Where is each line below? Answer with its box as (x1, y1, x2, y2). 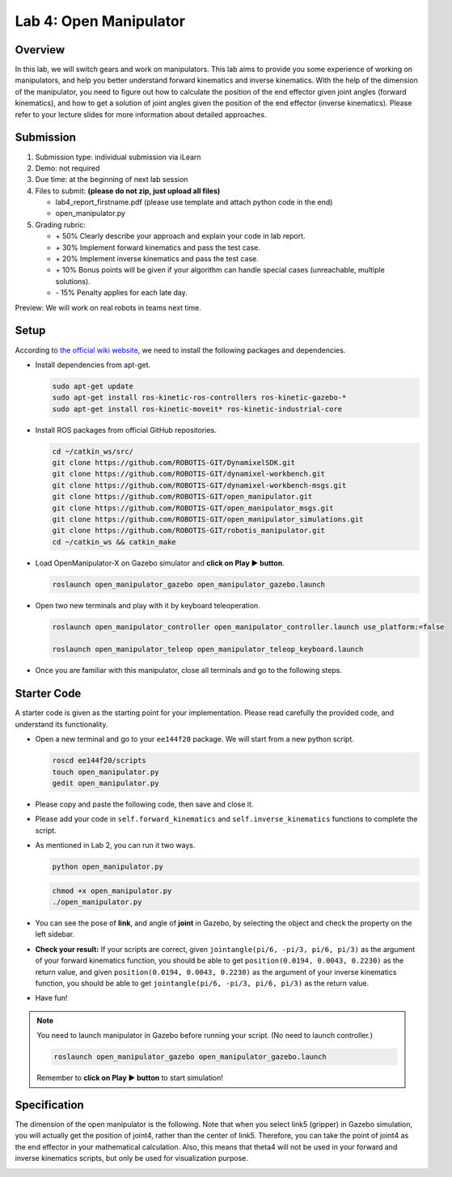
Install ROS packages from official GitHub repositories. (35, 425, 218, 434)
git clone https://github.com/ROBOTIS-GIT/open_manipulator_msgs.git (52, 503, 334, 513)
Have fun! (35, 993, 68, 1003)
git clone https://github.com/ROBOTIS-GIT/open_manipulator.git (52, 492, 313, 502)
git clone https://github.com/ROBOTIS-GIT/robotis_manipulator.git (52, 526, 326, 536)
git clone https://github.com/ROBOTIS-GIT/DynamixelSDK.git (52, 458, 296, 468)
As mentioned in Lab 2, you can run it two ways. (35, 840, 196, 850)
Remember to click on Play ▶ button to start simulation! (36, 1073, 224, 1083)
